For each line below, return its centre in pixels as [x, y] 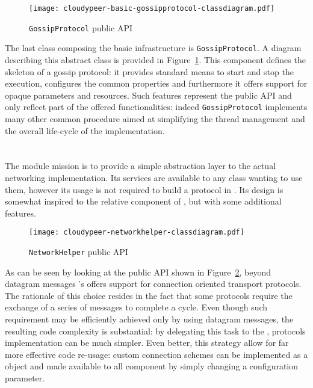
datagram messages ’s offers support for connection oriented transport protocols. [153, 284]
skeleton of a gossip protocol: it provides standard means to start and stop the [149, 71]
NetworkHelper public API [79, 251]
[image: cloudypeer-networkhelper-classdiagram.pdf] [137, 232]
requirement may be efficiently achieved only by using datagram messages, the [149, 319]
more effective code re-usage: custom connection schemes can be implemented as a [156, 354]
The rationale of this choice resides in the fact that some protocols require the [149, 295]
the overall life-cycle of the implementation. [85, 130]
